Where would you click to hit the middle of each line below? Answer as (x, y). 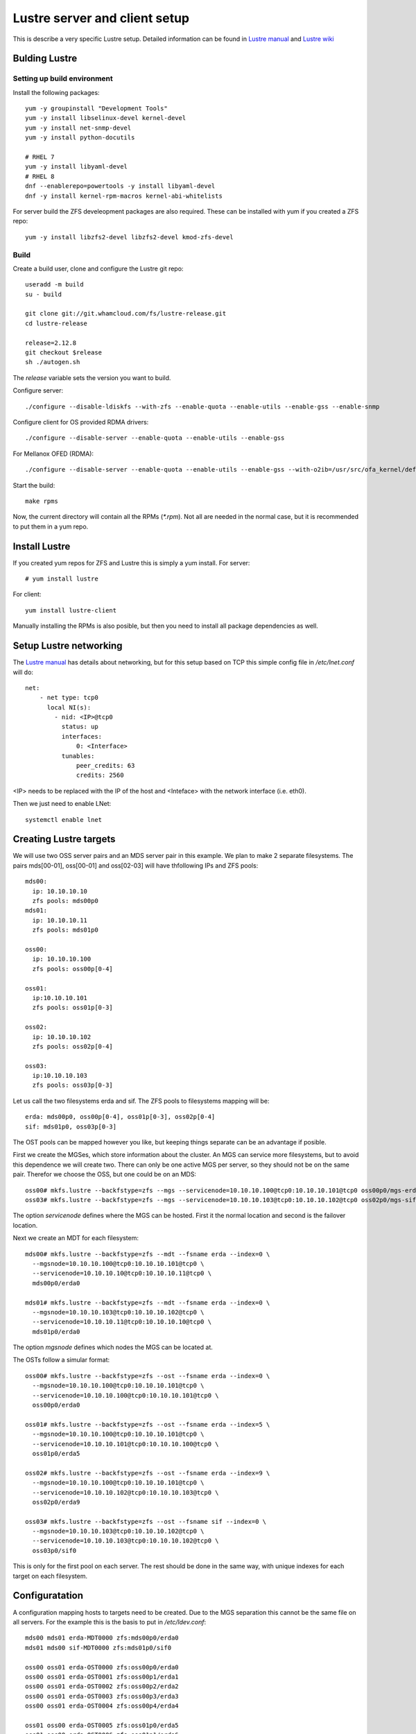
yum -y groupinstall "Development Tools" (96, 109)
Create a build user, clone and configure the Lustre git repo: (98, 268)
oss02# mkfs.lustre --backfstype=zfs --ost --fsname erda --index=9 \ (148, 1473)
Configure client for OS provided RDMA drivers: (81, 422)
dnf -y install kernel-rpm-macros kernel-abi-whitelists (124, 196)
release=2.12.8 (51, 343)
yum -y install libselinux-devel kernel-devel (106, 118)
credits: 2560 (100, 775)
